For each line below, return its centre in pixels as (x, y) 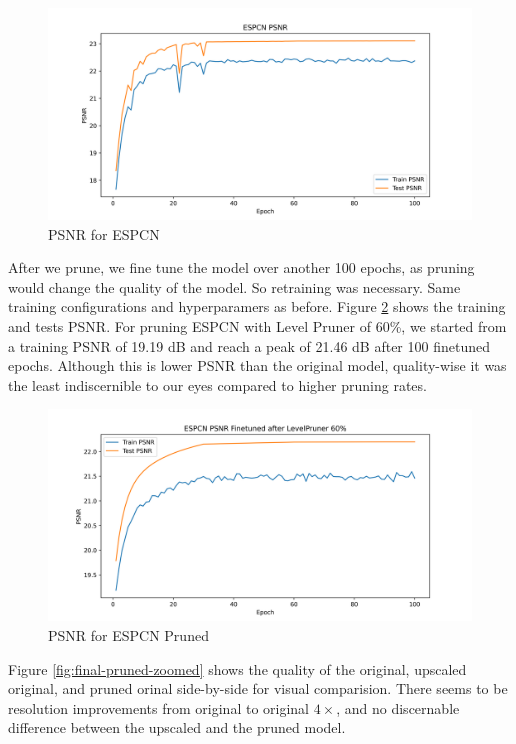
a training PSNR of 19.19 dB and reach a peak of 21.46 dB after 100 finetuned (249, 345)
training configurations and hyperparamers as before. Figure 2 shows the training (257, 306)
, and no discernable (398, 707)
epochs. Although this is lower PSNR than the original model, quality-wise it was (257, 365)
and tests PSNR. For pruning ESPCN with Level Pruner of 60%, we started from (257, 325)
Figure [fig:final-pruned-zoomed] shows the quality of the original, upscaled (237, 668)
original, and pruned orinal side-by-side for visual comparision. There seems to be (258, 688)
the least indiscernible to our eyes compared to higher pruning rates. (217, 384)
